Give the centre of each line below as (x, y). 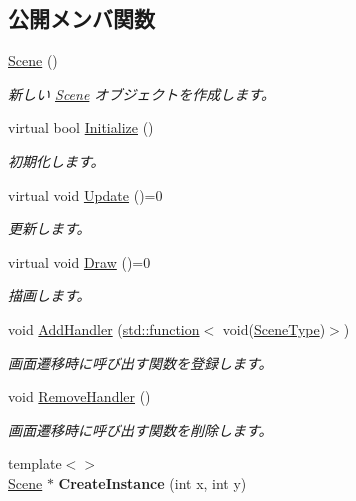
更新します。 (49, 228)
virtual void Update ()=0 (85, 194)
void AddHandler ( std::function (104, 328)
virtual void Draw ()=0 (79, 261)
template (35, 463)
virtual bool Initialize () (81, 127)
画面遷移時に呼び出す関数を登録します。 (140, 362)
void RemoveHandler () (79, 396)
